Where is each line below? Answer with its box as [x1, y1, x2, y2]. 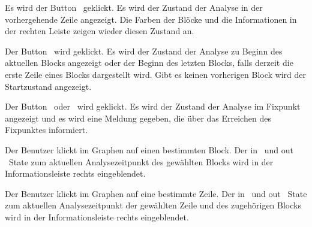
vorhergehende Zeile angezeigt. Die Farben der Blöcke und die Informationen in [5, 13, 297, 25]
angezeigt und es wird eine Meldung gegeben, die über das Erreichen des [5, 111, 271, 124]
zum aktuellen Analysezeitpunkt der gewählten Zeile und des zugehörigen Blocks [5, 199, 301, 211]
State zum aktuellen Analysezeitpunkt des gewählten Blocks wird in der [8, 155, 274, 168]
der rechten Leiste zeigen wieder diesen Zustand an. [5, 25, 194, 37]
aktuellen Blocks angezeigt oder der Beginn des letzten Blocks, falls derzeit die [5, 56, 293, 69]
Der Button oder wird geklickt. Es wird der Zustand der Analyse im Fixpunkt [5, 100, 301, 113]
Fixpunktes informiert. [5, 123, 88, 136]
